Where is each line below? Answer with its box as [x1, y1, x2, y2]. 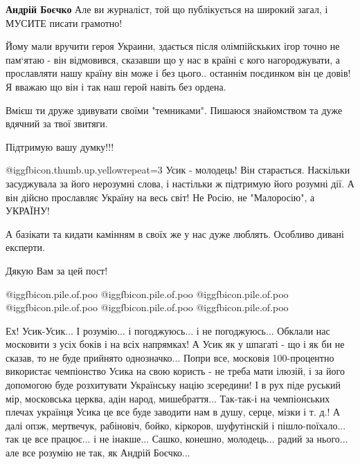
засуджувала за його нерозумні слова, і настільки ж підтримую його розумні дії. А [6, 176, 354, 190]
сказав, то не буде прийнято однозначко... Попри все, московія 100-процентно [6, 350, 334, 364]
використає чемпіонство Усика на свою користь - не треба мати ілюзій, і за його [6, 364, 345, 378]
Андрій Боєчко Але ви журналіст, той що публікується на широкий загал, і [6, 2, 328, 16]
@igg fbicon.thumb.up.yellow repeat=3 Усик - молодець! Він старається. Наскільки [6, 163, 350, 177]
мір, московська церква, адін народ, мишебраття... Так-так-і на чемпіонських [6, 391, 330, 405]
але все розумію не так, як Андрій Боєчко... [6, 445, 190, 460]
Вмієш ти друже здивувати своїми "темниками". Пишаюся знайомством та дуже [6, 102, 343, 117]
